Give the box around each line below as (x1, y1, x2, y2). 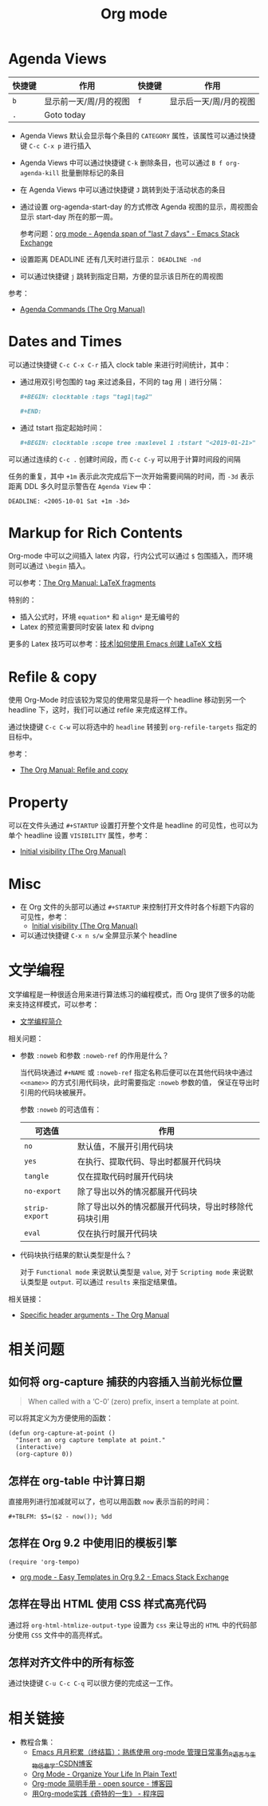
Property (8, 793, 69, 811)
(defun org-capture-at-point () (8, 1429, 116, 1437)
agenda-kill (19, 169, 60, 177)
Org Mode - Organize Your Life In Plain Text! (31, 1769, 177, 1779)
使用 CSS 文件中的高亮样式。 (14, 1630, 108, 1640)
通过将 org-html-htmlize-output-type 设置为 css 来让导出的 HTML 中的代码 (8, 1620, 250, 1629)
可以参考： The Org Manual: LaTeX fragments (8, 578, 156, 588)
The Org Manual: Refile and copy (19, 765, 128, 775)
